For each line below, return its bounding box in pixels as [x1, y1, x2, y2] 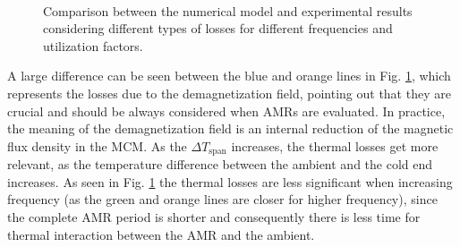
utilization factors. [43, 36, 143, 55]
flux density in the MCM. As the [7, 136, 187, 155]
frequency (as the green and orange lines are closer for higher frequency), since [7, 190, 438, 209]
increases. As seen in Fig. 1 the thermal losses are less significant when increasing [7, 172, 453, 191]
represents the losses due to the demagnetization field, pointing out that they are [7, 83, 451, 102]
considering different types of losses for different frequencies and [43, 19, 393, 38]
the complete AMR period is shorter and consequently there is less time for [7, 207, 421, 226]
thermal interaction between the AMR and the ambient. [7, 225, 315, 243]
